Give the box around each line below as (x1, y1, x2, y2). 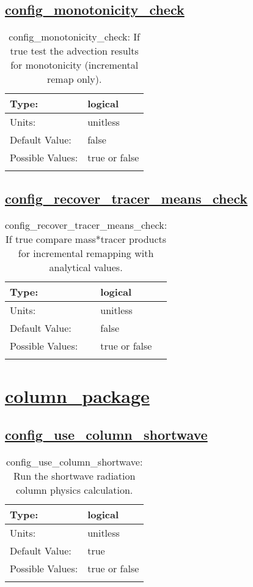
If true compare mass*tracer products (5, 232, 167, 247)
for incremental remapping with (18, 246, 154, 261)
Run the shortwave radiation (13, 468, 136, 483)
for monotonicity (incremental (10, 58, 139, 72)
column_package (5, 383, 150, 408)
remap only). (46, 72, 102, 86)
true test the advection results (10, 44, 139, 58)
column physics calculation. (16, 482, 133, 497)
